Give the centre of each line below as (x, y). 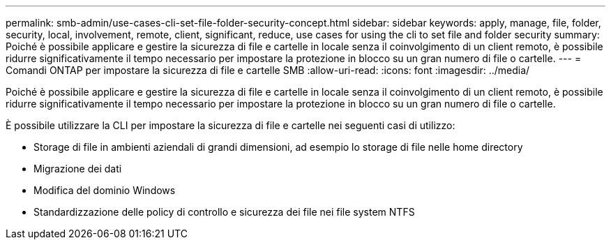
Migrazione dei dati (78, 169)
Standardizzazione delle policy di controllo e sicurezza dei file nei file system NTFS (224, 212)
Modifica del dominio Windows (105, 190)
